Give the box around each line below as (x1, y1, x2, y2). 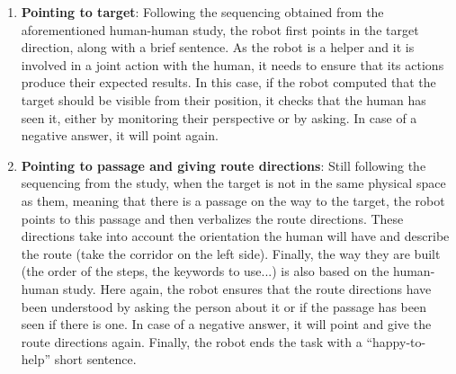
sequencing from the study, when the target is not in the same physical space (21, 174, 446, 192)
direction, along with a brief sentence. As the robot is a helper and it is (21, 38, 415, 57)
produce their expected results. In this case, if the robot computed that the (21, 73, 436, 92)
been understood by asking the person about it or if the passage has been (21, 297, 426, 316)
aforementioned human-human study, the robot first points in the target (21, 20, 419, 39)
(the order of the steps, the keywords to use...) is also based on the (21, 262, 389, 280)
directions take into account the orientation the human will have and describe (21, 227, 450, 245)
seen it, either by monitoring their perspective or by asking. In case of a (21, 108, 417, 127)
